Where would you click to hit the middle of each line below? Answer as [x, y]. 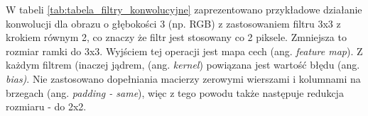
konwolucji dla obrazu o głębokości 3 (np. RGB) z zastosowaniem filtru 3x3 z [173, 23]
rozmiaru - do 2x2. [46, 106]
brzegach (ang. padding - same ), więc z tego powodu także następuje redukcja [175, 92]
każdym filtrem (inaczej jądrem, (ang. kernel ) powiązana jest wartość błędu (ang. [183, 65]
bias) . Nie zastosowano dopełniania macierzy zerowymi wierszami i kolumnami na [183, 78]
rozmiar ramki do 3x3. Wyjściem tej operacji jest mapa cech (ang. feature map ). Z [184, 51]
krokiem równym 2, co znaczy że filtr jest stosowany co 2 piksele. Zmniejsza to [176, 37]
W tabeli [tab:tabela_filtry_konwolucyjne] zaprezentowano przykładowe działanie [184, 9]
